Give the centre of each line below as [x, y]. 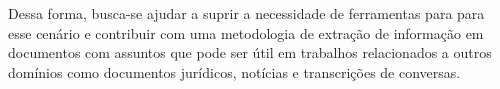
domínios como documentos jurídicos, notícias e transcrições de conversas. [234, 71]
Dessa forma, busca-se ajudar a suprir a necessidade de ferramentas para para [246, 13]
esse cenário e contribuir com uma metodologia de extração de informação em [246, 32]
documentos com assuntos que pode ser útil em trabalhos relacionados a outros [250, 52]
